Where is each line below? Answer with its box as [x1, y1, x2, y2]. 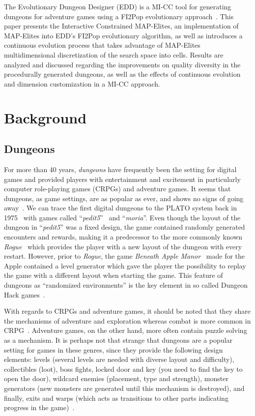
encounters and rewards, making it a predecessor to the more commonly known [4, 232, 243, 242]
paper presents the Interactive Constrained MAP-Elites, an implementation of [4, 21, 239, 31]
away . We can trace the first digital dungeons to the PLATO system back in [4, 203, 237, 213]
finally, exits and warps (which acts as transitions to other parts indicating [4, 392, 228, 403]
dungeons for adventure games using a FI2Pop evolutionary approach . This [4, 11, 234, 21]
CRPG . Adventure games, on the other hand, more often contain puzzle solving [4, 325, 247, 335]
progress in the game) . [4, 402, 75, 413]
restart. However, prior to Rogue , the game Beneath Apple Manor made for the [4, 251, 245, 261]
